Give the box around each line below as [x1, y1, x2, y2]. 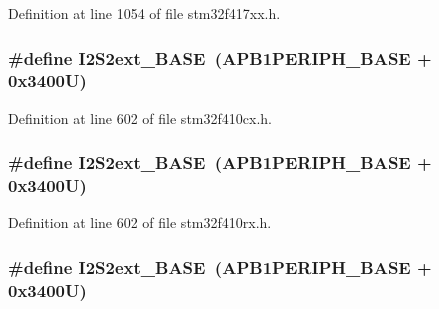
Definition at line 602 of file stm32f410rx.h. [8, 212, 272, 233]
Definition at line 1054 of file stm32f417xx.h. [8, 3, 281, 23]
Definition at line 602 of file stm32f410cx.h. [8, 107, 272, 128]
